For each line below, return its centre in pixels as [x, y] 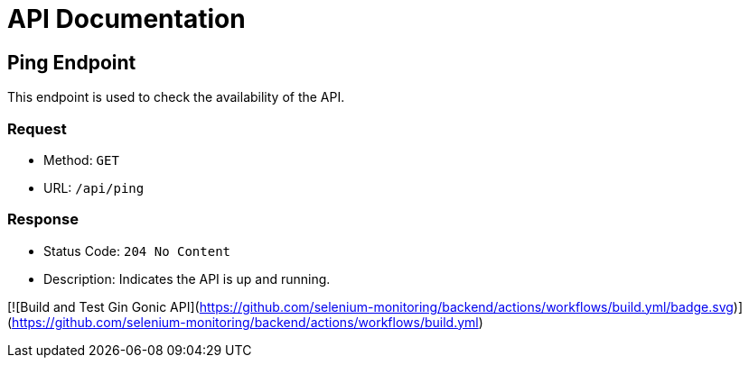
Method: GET [81, 160]
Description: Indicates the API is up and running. [187, 278]
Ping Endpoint [72, 62]
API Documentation [126, 19]
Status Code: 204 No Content [137, 251]
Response [43, 219]
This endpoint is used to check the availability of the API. [176, 97]
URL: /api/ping [94, 187]
